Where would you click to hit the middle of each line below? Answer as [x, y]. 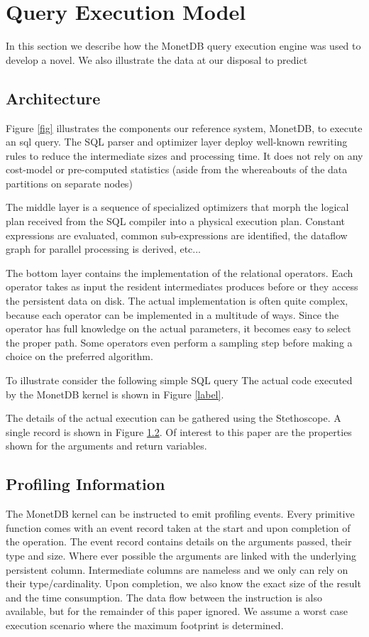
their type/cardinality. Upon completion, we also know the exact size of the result [183, 583]
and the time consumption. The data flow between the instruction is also [164, 597]
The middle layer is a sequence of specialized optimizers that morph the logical [177, 207]
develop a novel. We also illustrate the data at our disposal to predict [157, 59]
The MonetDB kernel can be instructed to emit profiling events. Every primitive [180, 514]
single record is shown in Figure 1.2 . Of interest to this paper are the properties [179, 431]
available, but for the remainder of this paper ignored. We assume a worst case [177, 611]
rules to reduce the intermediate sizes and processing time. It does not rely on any [184, 155]
